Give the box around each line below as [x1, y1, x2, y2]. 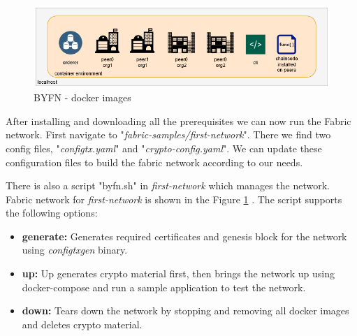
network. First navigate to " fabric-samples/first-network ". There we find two [6, 127, 331, 142]
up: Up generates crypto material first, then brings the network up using [22, 266, 335, 281]
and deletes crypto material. [22, 316, 143, 331]
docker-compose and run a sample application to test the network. [22, 279, 306, 294]
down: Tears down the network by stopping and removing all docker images [22, 303, 349, 318]
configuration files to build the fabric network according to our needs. [6, 154, 303, 169]
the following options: [6, 205, 98, 220]
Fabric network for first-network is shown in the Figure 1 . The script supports [6, 191, 342, 206]
